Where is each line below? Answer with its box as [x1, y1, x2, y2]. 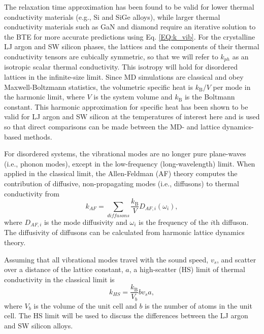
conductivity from [4, 188, 59, 198]
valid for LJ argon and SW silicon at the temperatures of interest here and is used [4, 111, 260, 122]
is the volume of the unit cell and [34, 300, 137, 311]
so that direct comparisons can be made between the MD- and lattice [4, 121, 220, 131]
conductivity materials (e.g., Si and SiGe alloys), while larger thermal [4, 11, 220, 22]
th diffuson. [213, 216, 249, 227]
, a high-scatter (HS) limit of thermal [129, 264, 245, 275]
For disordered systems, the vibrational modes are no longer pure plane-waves [4, 148, 246, 159]
